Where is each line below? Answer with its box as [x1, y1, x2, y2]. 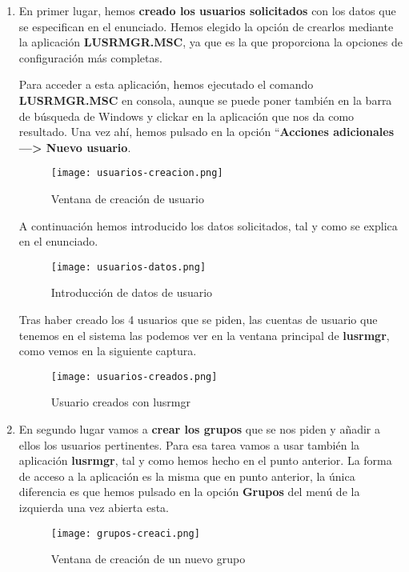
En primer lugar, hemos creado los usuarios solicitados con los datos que [18, 2, 396, 18]
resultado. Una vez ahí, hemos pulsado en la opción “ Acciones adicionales [18, 123, 395, 140]
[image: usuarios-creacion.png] [50, 167, 223, 179]
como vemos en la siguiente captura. [18, 342, 197, 359]
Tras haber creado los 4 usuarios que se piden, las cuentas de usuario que [18, 311, 378, 328]
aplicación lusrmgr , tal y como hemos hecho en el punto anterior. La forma [18, 452, 392, 469]
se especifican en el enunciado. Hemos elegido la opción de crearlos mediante [18, 18, 394, 34]
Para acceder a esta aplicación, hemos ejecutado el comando [18, 76, 314, 93]
